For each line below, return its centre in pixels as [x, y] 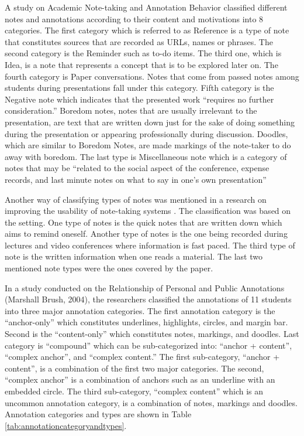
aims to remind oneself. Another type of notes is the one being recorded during [146, 234]
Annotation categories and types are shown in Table [98, 414]
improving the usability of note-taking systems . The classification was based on [148, 211]
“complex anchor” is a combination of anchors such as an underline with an [140, 379]
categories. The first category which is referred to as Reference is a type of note [147, 30]
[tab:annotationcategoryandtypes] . [66, 425]
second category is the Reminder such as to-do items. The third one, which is [143, 53]
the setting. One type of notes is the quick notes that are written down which [144, 222]
